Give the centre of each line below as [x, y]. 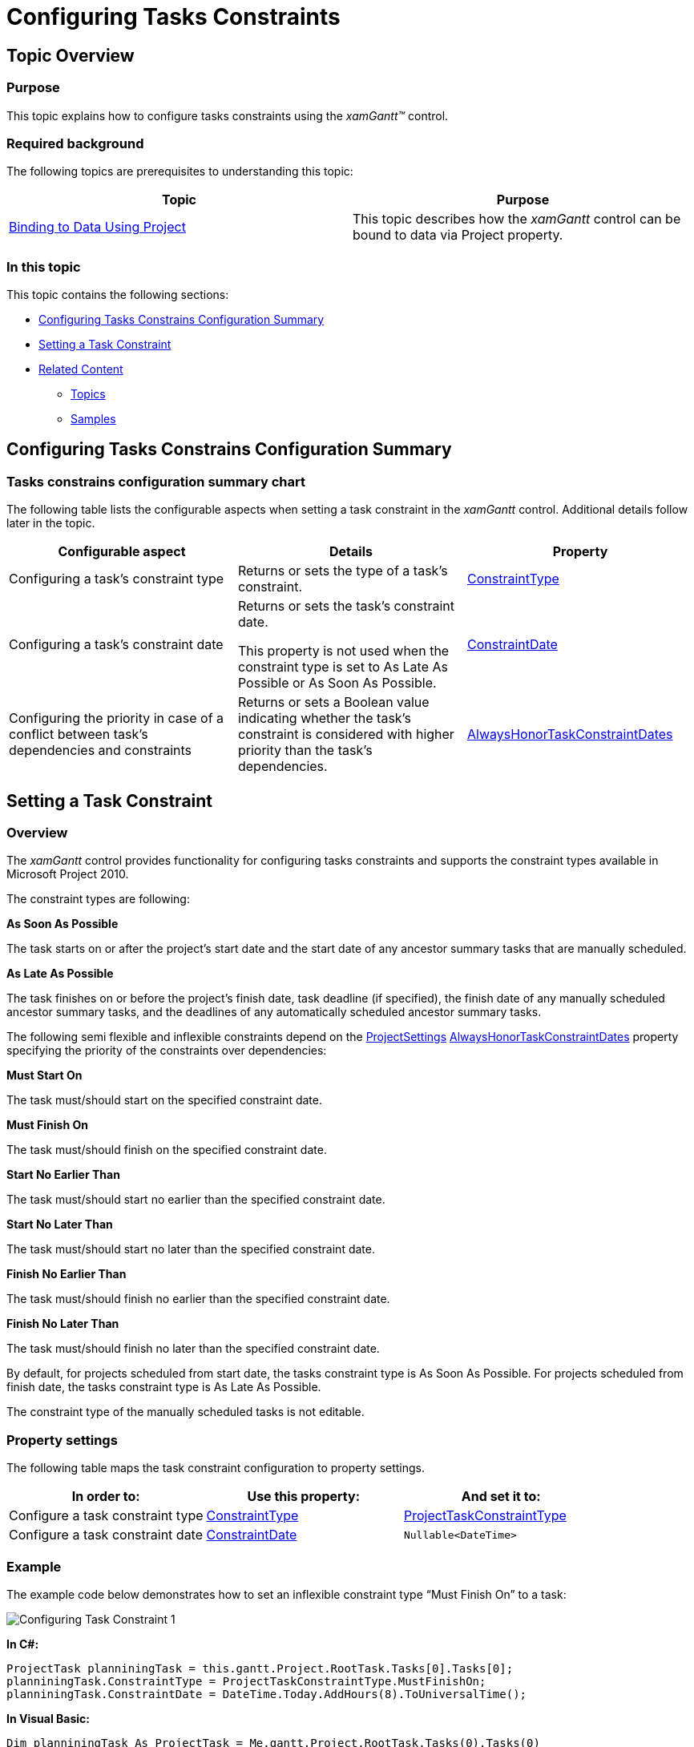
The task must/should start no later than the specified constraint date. [191, 1249]
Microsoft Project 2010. [68, 874]
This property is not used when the [343, 651]
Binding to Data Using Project [97, 227]
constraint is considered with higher [346, 734]
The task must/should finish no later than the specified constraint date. [193, 1349]
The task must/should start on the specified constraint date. [164, 1100]
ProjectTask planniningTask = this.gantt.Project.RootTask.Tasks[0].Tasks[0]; [260, 1668]
